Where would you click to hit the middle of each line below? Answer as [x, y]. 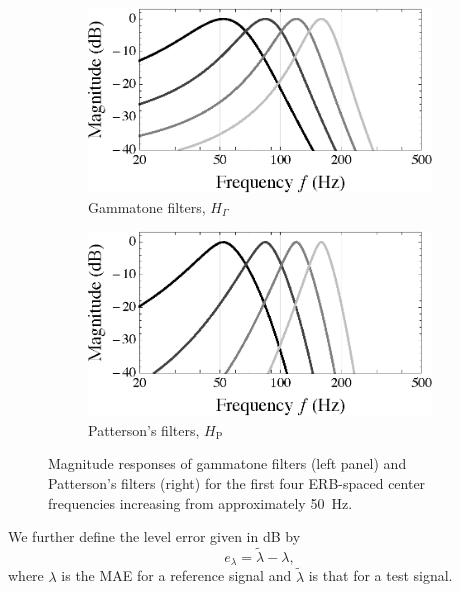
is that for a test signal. [380, 575]
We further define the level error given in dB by [154, 536]
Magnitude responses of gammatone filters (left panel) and [227, 463]
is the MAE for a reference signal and [176, 575]
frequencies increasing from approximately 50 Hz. [200, 502]
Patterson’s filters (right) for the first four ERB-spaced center [237, 483]
